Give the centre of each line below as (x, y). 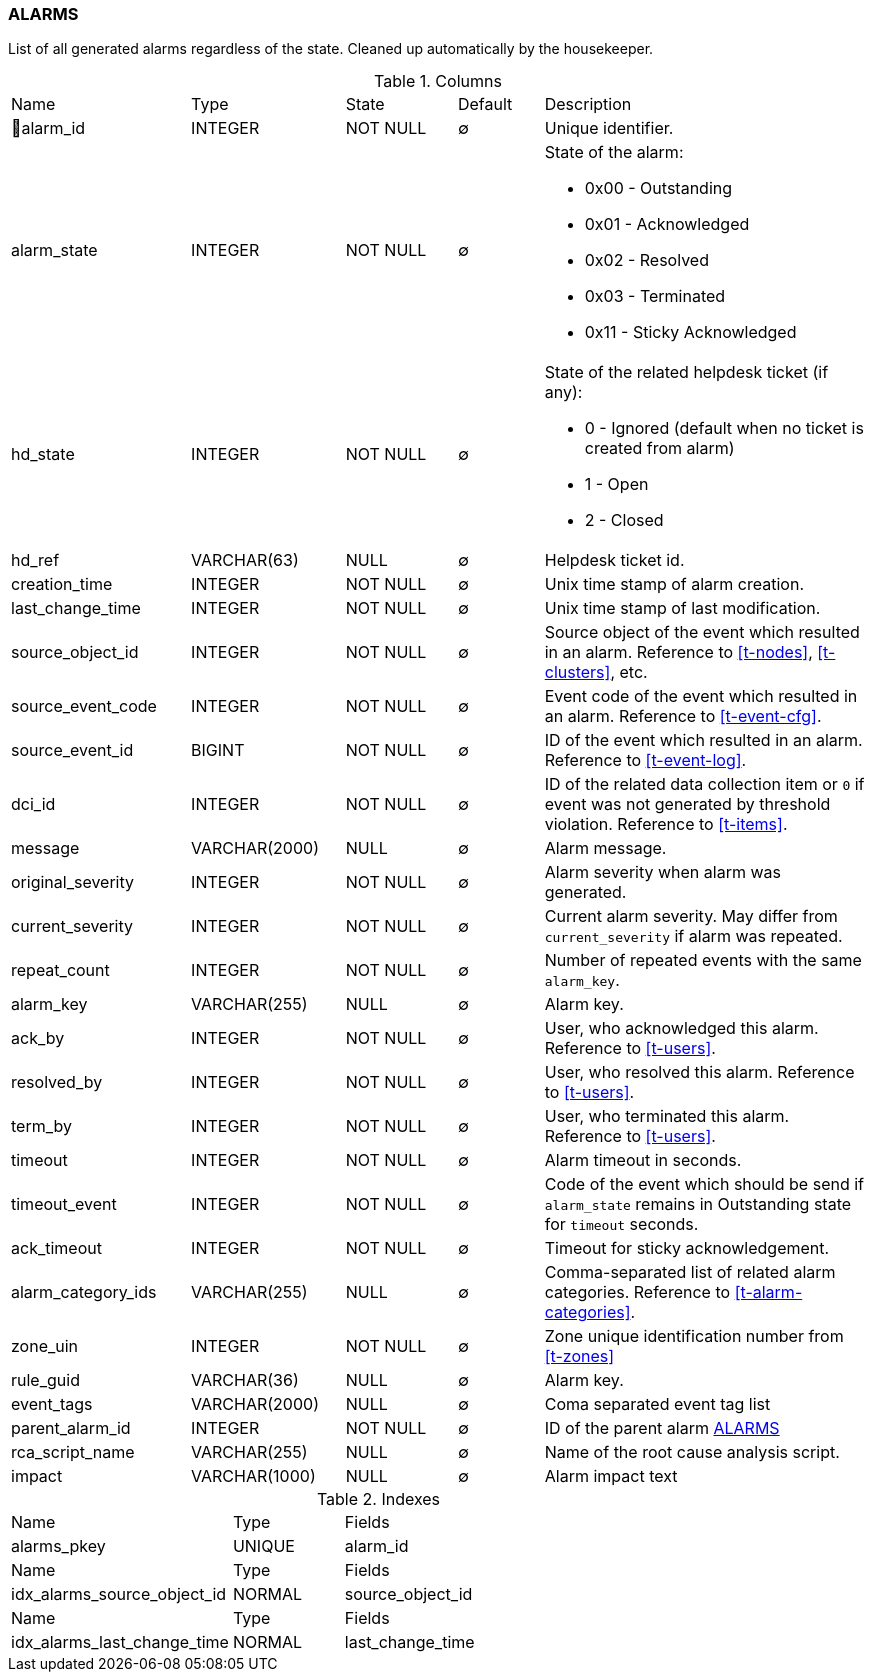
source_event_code (84, 706)
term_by (42, 1126)
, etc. (629, 672)
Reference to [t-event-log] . (645, 760)
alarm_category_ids (84, 1292)
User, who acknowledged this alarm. (681, 1028)
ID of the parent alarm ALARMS (662, 1428)
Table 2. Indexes (378, 1499)
